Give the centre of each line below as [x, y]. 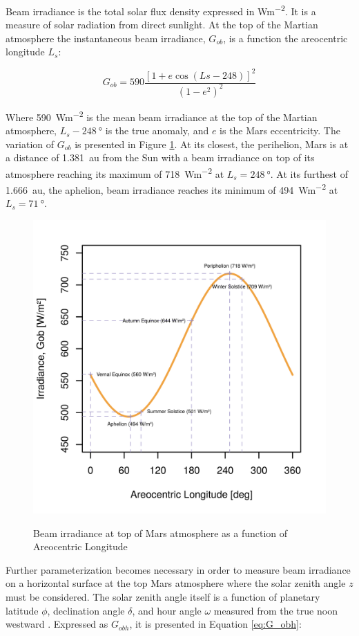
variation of [30, 144]
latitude [22, 610]
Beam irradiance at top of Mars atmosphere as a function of [161, 533]
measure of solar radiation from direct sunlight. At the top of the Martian [162, 25]
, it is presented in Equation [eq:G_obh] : [215, 624]
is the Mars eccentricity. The [280, 130]
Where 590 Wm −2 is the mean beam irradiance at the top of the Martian [162, 116]
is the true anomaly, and [157, 130]
